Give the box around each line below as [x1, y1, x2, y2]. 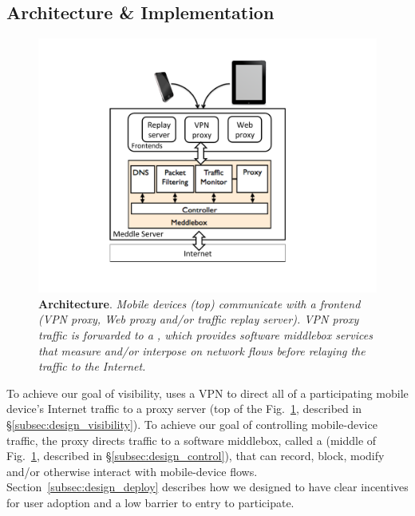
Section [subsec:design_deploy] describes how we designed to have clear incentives [6, 478, 409, 495]
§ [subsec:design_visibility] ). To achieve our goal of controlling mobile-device [6, 415, 377, 432]
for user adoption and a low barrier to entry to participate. [6, 494, 294, 510]
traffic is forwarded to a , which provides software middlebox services [38, 326, 373, 343]
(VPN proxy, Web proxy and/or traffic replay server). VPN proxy [38, 311, 359, 327]
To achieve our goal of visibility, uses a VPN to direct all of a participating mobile [6, 384, 409, 401]
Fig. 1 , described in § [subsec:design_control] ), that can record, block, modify [6, 447, 385, 464]
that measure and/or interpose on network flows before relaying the [38, 342, 366, 359]
